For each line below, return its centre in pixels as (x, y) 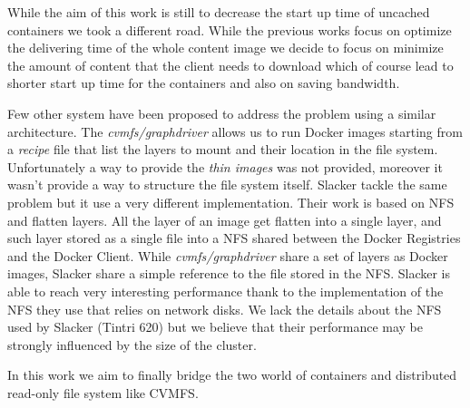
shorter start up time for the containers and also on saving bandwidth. (204, 83)
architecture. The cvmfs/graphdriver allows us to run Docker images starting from (235, 131)
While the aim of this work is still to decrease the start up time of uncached (219, 12)
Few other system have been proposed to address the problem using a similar (222, 113)
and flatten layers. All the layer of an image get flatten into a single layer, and (225, 220)
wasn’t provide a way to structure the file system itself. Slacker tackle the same (227, 185)
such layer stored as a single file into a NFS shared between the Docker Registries (234, 238)
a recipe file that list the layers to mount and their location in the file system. (223, 149)
